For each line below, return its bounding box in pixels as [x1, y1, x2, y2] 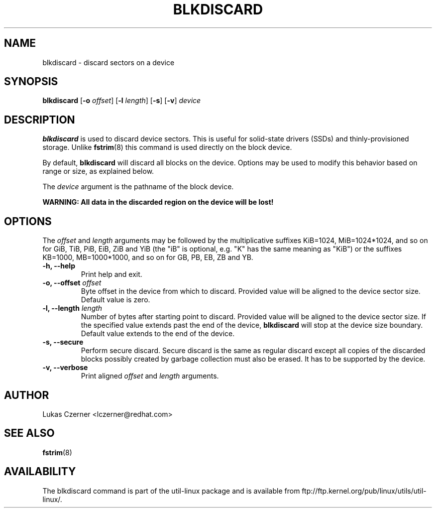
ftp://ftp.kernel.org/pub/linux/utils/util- [302, 486, 427, 495]
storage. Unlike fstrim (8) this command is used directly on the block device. [42, 143, 292, 152]
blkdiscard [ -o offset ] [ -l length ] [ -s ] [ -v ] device [42, 96, 201, 105]
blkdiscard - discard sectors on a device [42, 58, 175, 67]
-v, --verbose [42, 363, 88, 372]
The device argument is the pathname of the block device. [42, 182, 234, 191]
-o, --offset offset [42, 278, 102, 287]
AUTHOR [4, 388, 49, 401]
